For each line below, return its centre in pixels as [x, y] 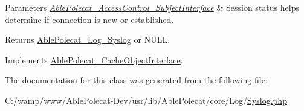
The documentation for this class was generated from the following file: [136, 80]
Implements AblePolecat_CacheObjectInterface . [94, 59]
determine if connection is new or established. [89, 19]
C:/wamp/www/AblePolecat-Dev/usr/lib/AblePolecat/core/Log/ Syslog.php [146, 100]
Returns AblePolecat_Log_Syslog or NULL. [88, 40]
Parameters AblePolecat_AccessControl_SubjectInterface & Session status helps [152, 7]
